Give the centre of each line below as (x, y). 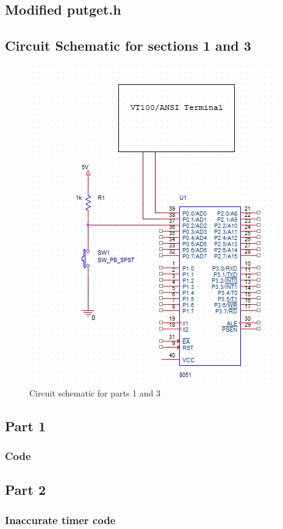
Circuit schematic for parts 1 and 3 (95, 392)
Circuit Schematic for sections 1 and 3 (128, 46)
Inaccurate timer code (60, 520)
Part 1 (26, 425)
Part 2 (26, 490)
